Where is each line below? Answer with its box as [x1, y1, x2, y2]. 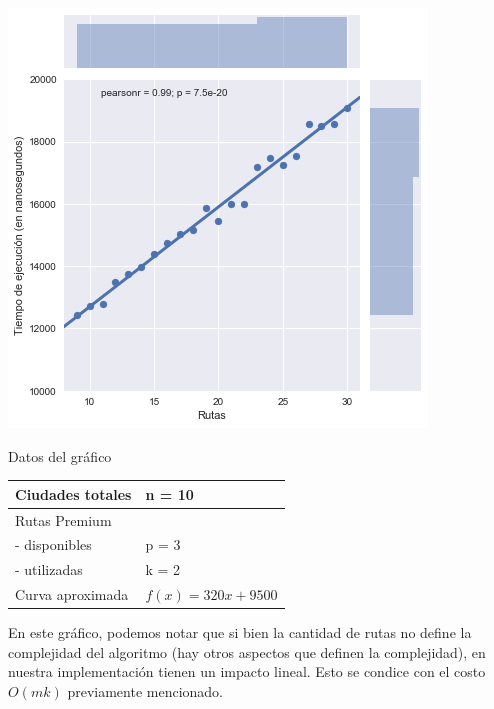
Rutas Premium [15, 509, 112, 530]
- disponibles [15, 534, 92, 555]
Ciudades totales [15, 483, 132, 504]
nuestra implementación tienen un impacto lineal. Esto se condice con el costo [8, 661, 486, 682]
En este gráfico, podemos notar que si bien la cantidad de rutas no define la [8, 622, 472, 643]
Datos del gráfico [8, 445, 112, 466]
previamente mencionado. [67, 680, 224, 701]
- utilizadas [15, 559, 83, 580]
